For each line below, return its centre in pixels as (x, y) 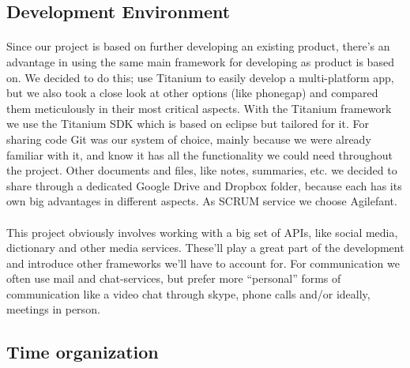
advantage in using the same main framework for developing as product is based (200, 61)
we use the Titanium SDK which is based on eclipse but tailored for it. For (188, 124)
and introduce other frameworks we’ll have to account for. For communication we (203, 263)
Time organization (83, 352)
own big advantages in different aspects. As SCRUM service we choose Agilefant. (202, 201)
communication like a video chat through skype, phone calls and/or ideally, (188, 293)
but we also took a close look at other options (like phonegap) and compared (192, 93)
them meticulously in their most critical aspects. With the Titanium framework (199, 108)
